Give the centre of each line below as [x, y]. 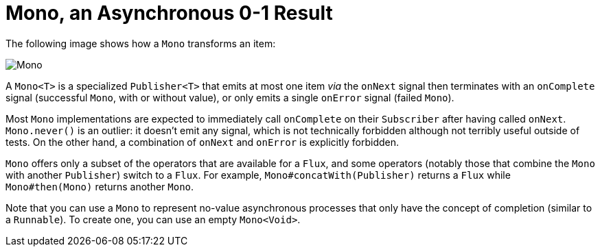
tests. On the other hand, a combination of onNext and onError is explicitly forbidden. [203, 142]
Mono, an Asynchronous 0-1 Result [169, 13]
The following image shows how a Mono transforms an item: [141, 43]
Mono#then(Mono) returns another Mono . [100, 186]
